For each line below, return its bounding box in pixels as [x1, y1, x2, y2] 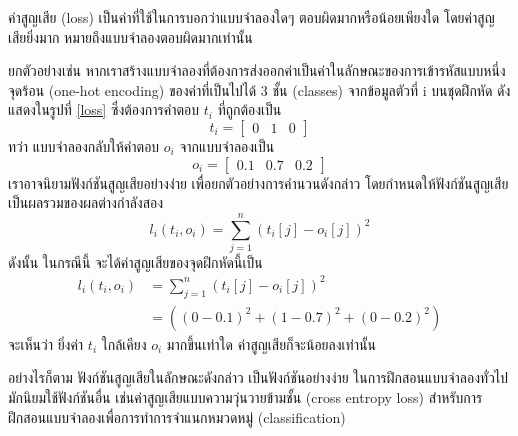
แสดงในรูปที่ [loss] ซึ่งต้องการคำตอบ [8, 99, 200, 120]
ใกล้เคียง [101, 333, 147, 354]
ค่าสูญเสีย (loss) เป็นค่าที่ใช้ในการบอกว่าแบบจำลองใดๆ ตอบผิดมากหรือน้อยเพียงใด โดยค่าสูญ [8, 7, 495, 27]
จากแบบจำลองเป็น [179, 135, 275, 156]
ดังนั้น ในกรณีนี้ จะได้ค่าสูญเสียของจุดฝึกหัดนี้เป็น [8, 251, 263, 272]
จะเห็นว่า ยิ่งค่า [8, 333, 84, 354]
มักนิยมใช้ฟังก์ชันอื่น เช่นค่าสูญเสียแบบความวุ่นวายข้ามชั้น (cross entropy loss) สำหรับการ [8, 387, 483, 408]
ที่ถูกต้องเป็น [217, 99, 282, 120]
